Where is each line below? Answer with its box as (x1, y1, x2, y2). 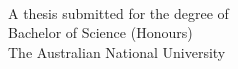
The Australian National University (8, 41, 226, 62)
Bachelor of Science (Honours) (8, 22, 193, 43)
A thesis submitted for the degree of (8, 2, 229, 23)
